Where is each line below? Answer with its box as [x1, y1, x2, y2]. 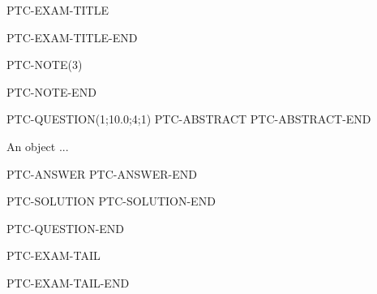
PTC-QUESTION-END [6, 219, 125, 236]
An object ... [6, 137, 69, 154]
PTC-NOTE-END [6, 83, 96, 100]
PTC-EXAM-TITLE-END [6, 28, 138, 45]
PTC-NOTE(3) [6, 56, 83, 73]
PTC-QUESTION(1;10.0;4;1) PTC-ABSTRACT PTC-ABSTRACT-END [6, 110, 371, 128]
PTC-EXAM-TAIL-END [6, 274, 130, 291]
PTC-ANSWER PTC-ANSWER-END [6, 165, 197, 182]
